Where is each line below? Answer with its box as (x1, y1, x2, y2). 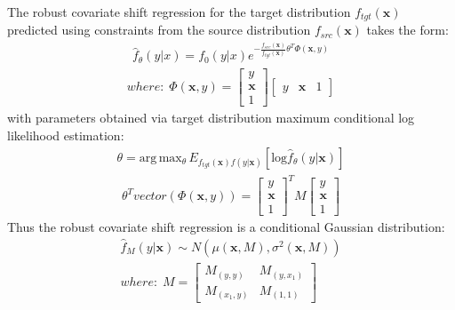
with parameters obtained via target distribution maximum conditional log (7, 108, 415, 127)
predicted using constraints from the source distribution (7, 20, 311, 39)
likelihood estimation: (7, 125, 124, 144)
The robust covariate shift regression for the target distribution (7, 3, 351, 20)
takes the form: (366, 20, 449, 39)
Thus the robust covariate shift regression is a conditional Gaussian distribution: (7, 218, 445, 236)
